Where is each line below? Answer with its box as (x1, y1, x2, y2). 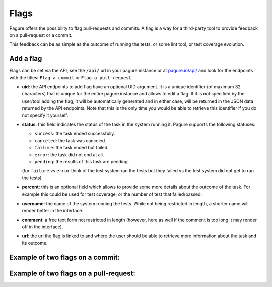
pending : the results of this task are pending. (34, 158, 129, 164)
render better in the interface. (22, 208, 83, 214)
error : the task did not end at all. (34, 151, 104, 158)
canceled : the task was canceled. (34, 137, 107, 143)
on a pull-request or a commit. (9, 32, 73, 38)
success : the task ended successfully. (34, 131, 115, 137)
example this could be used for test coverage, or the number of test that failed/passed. (22, 191, 202, 197)
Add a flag (9, 54, 42, 63)
